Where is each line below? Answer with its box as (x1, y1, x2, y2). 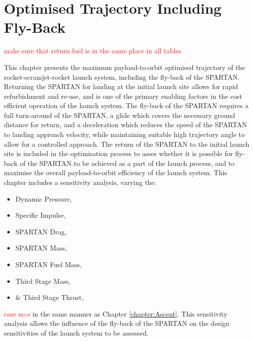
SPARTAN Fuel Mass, (15, 259, 82, 269)
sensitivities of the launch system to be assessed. (4, 327, 148, 338)
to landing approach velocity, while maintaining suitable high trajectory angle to (4, 129, 245, 139)
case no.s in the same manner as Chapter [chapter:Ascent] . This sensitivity (4, 308, 228, 318)
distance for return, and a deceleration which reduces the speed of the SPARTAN (4, 119, 247, 130)
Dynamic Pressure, (15, 193, 72, 204)
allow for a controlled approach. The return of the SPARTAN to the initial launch (4, 138, 250, 149)
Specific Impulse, (15, 210, 66, 220)
